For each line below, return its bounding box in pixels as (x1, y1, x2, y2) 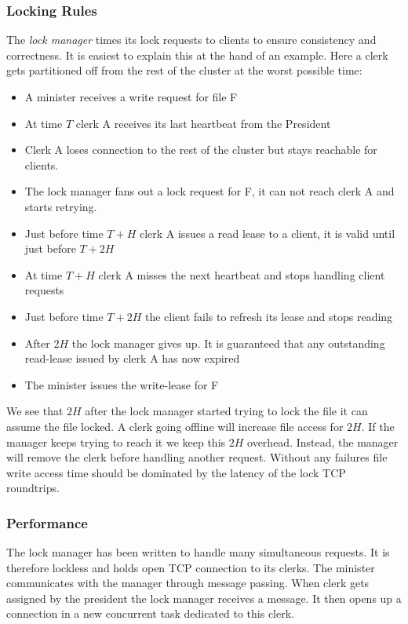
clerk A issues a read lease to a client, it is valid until (139, 224, 395, 241)
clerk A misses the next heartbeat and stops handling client (98, 266, 385, 283)
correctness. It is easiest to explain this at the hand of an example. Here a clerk (6, 46, 388, 63)
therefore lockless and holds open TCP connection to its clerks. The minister (6, 559, 375, 575)
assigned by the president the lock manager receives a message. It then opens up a (6, 589, 402, 606)
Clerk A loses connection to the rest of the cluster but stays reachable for (24, 141, 377, 158)
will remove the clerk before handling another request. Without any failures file (6, 449, 388, 465)
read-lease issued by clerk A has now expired (24, 350, 240, 367)
